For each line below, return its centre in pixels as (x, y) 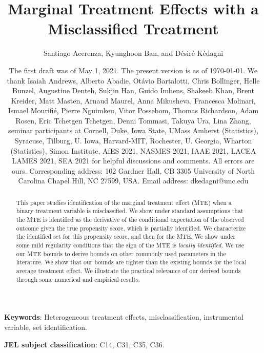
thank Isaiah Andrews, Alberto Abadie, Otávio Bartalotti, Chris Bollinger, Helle (133, 80)
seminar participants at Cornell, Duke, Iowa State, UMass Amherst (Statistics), (133, 130)
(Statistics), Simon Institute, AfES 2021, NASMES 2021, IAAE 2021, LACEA (133, 150)
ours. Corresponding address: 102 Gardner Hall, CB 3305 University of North (133, 170)
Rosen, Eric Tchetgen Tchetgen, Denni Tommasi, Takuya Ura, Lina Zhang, (133, 120)
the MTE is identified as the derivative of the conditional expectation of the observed (130, 220)
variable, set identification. (46, 327)
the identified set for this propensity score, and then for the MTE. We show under (126, 236)
